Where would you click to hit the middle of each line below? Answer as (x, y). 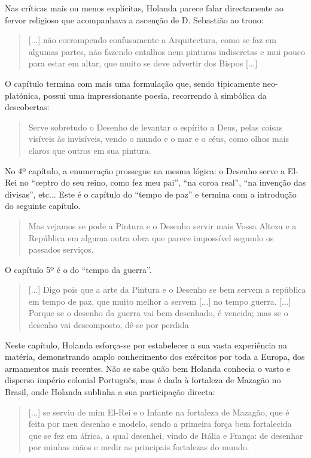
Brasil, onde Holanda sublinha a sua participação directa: (110, 392)
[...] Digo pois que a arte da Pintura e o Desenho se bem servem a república (167, 289)
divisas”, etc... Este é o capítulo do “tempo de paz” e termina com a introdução (151, 194)
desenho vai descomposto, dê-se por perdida (109, 325)
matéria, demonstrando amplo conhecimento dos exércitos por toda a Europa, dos (155, 357)
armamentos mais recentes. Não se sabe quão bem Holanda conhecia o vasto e (148, 368)
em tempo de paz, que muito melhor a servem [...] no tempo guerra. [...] (160, 301)
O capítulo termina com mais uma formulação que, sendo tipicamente (132, 83)
